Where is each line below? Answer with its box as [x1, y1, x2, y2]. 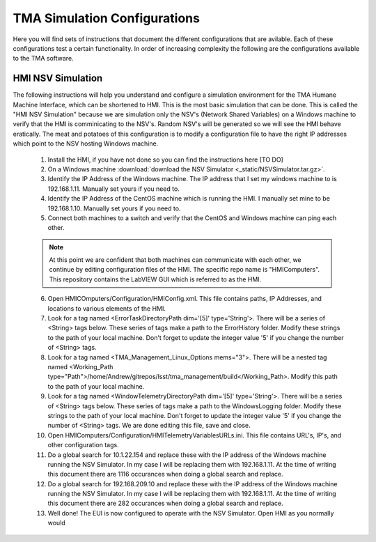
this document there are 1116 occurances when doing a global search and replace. [47, 470, 283, 479]
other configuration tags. [47, 441, 119, 449]
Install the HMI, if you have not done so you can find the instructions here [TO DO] [47, 155, 283, 164]
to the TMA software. [13, 54, 74, 63]
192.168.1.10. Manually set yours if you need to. [47, 204, 181, 212]
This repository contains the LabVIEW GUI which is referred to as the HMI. [49, 275, 262, 284]
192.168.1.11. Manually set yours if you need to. [47, 185, 180, 193]
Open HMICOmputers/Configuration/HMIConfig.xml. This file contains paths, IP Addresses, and [47, 295, 322, 303]
